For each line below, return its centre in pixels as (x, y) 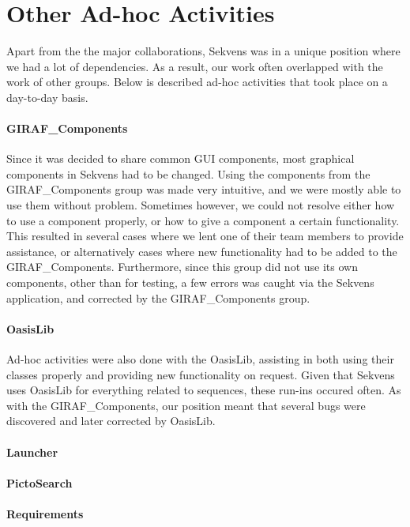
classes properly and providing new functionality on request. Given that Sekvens (201, 374)
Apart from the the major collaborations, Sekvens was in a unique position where (203, 51)
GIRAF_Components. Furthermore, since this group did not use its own (182, 267)
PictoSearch (39, 482)
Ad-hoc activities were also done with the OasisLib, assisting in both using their (200, 359)
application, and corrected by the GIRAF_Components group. (158, 297)
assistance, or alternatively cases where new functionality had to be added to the (202, 251)
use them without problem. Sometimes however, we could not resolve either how (201, 205)
